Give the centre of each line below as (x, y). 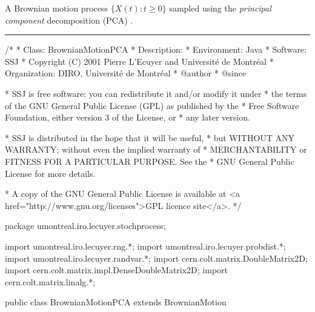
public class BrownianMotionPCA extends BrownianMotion (116, 302)
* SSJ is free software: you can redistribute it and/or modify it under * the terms (156, 93)
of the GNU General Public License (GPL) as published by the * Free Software (152, 105)
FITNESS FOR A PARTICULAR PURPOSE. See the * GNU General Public (150, 161)
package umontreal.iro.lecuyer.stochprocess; (85, 226)
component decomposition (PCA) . (69, 20)
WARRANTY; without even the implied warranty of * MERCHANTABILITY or (156, 149)
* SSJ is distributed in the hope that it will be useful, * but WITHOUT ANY (150, 137)
